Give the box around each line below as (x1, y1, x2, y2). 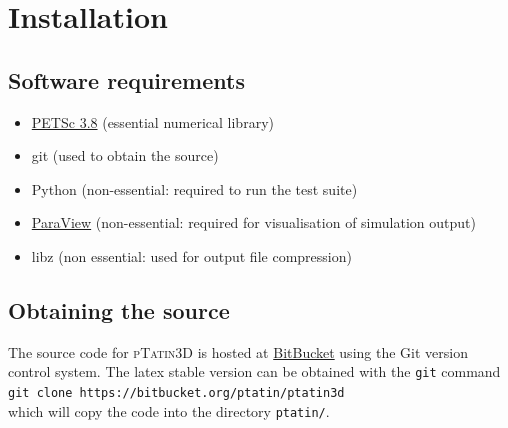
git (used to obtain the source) (31, 145, 219, 166)
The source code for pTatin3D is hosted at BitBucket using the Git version (8, 341, 468, 362)
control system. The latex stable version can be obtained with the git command (8, 361, 501, 382)
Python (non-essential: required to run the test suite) (31, 178, 358, 199)
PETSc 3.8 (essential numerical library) (31, 111, 274, 132)
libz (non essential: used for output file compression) (31, 245, 352, 266)
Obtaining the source (8, 294, 230, 325)
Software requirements (8, 64, 245, 95)
